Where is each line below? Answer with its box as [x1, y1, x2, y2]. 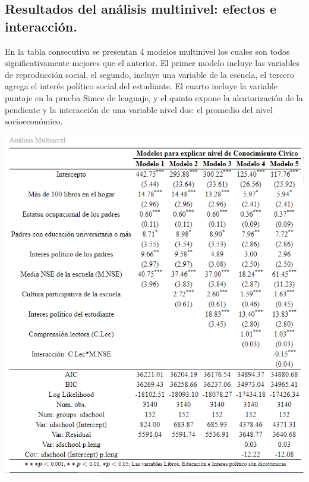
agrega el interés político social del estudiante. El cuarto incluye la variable [5, 80, 278, 92]
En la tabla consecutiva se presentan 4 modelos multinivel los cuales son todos [5, 45, 290, 57]
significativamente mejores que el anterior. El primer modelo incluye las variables [5, 57, 299, 69]
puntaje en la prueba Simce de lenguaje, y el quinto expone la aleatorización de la [5, 91, 303, 104]
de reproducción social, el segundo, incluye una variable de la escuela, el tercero [5, 68, 294, 80]
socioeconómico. [5, 115, 63, 127]
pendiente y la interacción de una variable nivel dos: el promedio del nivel [5, 103, 273, 115]
